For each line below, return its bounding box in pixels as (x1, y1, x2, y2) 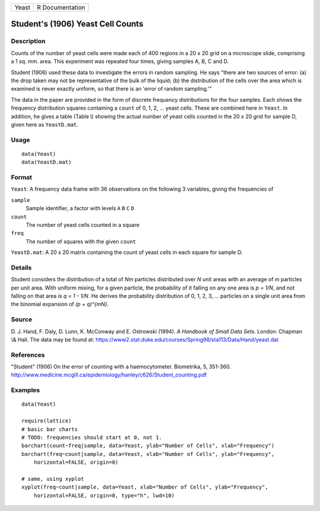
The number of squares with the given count (25, 237, 136, 245)
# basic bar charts (21, 426, 78, 432)
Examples (11, 386, 40, 394)
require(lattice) (21, 417, 72, 425)
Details (11, 263, 32, 272)
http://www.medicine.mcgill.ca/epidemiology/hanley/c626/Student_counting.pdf (11, 371, 207, 378)
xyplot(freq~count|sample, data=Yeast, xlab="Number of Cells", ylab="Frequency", (21, 484, 268, 491)
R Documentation (36, 4, 85, 11)
